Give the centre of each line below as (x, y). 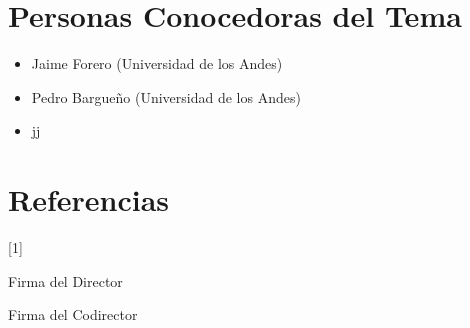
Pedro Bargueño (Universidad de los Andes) (166, 96)
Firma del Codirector (73, 314)
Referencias (89, 199)
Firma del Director (65, 280)
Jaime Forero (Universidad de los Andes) (157, 63)
